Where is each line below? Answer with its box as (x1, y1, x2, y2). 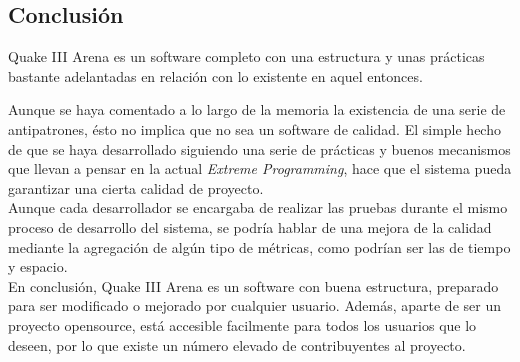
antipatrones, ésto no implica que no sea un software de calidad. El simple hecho (8, 118, 501, 139)
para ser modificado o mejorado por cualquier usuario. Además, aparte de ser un (8, 295, 501, 316)
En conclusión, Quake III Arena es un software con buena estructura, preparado (8, 275, 499, 296)
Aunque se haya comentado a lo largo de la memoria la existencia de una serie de (8, 99, 506, 120)
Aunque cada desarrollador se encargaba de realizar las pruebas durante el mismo (8, 197, 508, 218)
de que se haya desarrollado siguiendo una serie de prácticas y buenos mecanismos (8, 138, 511, 159)
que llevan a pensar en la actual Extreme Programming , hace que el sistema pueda (8, 158, 512, 179)
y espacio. (8, 256, 68, 277)
